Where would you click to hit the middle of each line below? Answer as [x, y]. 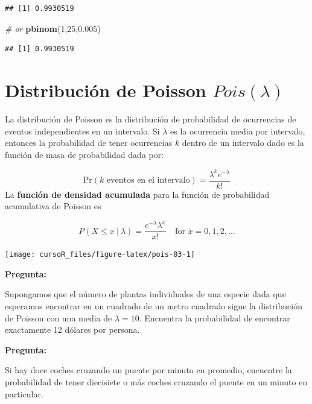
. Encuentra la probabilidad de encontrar [215, 317]
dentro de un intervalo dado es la [243, 143]
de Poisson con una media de [59, 317]
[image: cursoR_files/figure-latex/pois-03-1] [100, 255]
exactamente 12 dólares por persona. [72, 330]
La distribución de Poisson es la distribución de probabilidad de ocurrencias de [151, 118]
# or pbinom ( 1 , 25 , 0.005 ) [53, 28]
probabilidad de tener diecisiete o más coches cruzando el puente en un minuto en [156, 381]
